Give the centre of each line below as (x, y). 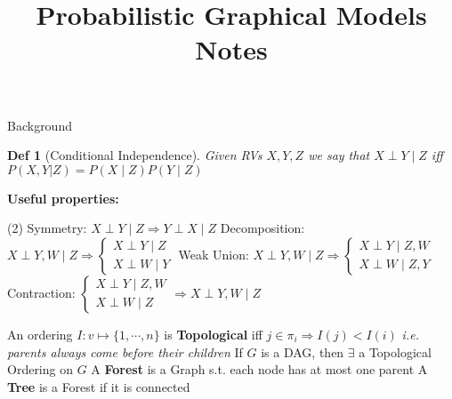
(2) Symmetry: (47, 228)
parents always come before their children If (125, 351)
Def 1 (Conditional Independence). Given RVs (135, 155)
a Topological (395, 351)
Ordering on (40, 369)
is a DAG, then (303, 351)
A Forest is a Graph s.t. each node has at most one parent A (259, 369)
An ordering (40, 334)
